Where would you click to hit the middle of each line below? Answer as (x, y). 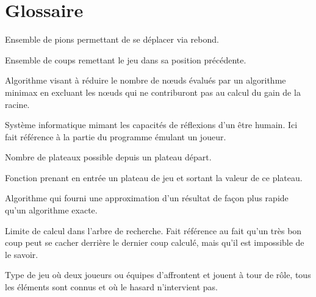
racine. (17, 104)
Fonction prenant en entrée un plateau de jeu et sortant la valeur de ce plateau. (154, 177)
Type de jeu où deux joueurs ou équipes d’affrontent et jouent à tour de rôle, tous (158, 275)
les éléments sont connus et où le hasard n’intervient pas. (111, 287)
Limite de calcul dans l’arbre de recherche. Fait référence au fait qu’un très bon (153, 230)
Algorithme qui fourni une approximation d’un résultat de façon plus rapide (147, 198)
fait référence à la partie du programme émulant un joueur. (116, 136)
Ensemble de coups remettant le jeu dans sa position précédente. (126, 59)
